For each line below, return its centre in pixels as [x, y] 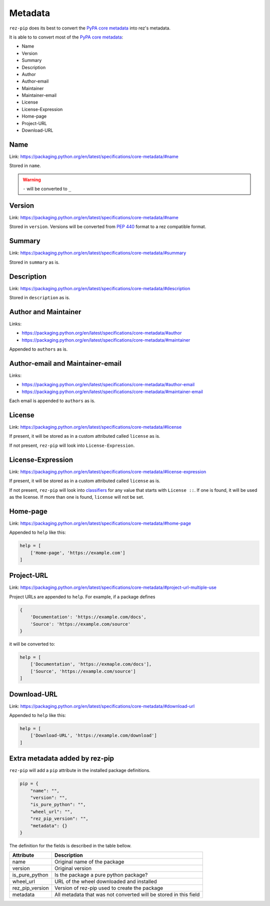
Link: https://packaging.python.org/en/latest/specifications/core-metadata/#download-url [102, 706]
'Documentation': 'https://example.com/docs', [88, 617]
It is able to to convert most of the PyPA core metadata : [66, 37]
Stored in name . [25, 166]
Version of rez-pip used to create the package [109, 888]
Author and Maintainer [45, 312]
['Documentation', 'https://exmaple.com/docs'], [91, 664]
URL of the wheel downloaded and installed [105, 881]
